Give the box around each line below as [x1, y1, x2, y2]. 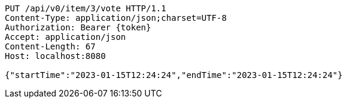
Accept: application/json [5, 32, 126, 42]
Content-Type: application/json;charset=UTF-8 [5, 13, 227, 23]
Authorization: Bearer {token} [5, 23, 151, 32]
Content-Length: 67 [5, 42, 96, 51]
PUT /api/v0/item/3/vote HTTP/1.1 [5, 4, 166, 13]
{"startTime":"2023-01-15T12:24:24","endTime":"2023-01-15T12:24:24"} [5, 70, 343, 80]
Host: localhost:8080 [5, 51, 106, 61]
